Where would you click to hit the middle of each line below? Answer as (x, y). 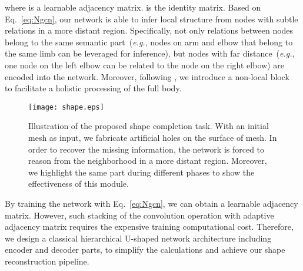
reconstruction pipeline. (47, 261)
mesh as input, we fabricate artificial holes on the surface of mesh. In (153, 137)
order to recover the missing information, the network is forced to (146, 149)
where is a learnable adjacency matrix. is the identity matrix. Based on (133, 7)
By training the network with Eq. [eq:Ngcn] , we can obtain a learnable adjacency (151, 203)
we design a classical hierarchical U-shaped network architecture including (138, 238)
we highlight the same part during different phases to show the (141, 172)
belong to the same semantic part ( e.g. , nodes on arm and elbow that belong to (149, 42)
